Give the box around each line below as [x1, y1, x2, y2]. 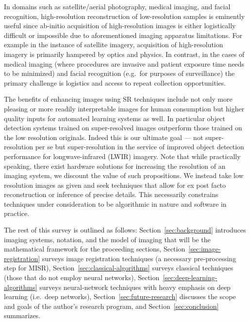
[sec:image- [188, 244, 221, 254]
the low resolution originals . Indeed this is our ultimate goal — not [4, 132, 203, 142]
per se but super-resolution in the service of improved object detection [35, 142, 244, 152]
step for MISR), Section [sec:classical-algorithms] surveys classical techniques [4, 263, 233, 273]
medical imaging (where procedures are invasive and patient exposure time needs [4, 58, 245, 69]
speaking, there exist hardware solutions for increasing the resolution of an [4, 161, 226, 171]
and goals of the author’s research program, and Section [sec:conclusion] [4, 301, 219, 311]
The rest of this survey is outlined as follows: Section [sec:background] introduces [4, 225, 246, 235]
